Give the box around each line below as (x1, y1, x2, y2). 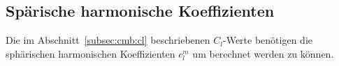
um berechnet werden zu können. (192, 46, 334, 60)
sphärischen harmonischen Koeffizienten (6, 46, 175, 60)
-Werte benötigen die (223, 33, 312, 47)
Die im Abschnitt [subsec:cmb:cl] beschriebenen (6, 33, 210, 47)
